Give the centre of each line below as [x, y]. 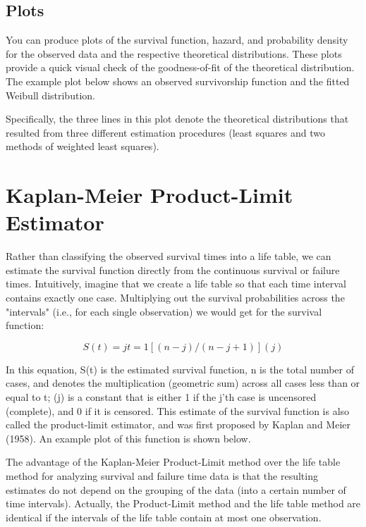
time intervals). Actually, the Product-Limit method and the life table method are [183, 503]
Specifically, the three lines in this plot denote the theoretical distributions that [177, 119]
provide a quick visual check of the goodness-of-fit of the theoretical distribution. [180, 67]
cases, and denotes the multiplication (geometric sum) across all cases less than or [183, 383]
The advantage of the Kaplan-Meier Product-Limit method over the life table [173, 462]
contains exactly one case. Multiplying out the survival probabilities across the [175, 298]
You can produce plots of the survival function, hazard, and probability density [177, 40]
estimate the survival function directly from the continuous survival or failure [173, 269]
